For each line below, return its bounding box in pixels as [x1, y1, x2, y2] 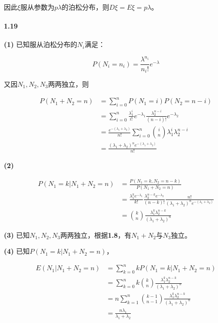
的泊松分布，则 [62, 2, 109, 12]
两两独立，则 [48, 79, 89, 89]
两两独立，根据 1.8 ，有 [60, 230, 132, 240]
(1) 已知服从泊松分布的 [4, 39, 78, 49]
